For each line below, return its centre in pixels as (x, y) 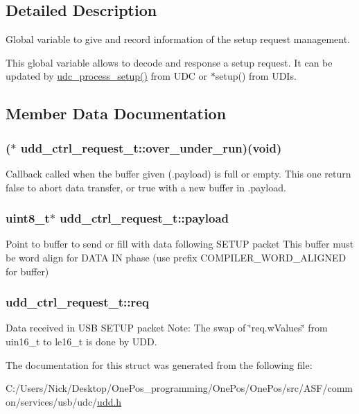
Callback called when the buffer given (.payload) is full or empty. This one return (178, 173)
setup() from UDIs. (256, 76)
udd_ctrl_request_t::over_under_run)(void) (151, 147)
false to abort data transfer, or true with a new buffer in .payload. (146, 187)
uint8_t (28, 218)
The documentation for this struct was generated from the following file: (159, 364)
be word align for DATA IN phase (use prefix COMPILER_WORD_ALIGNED (176, 257)
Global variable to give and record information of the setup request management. (178, 39)
